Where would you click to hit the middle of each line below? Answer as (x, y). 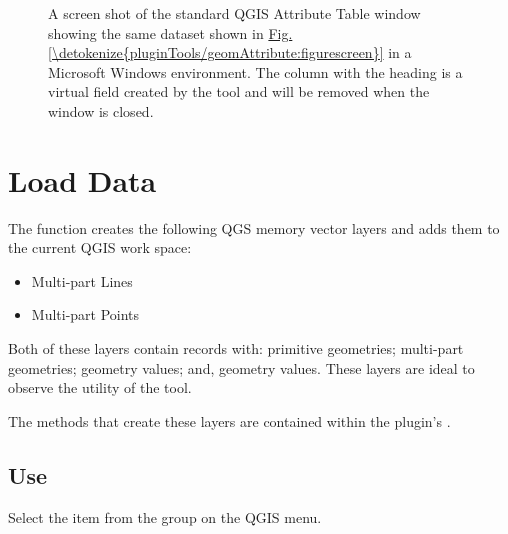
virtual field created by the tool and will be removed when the (239, 91)
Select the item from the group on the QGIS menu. (165, 516)
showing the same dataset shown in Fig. (170, 32)
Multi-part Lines (82, 280)
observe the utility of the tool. (100, 387)
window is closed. (101, 110)
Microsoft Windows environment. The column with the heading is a (255, 71)
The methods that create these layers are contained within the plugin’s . (229, 420)
